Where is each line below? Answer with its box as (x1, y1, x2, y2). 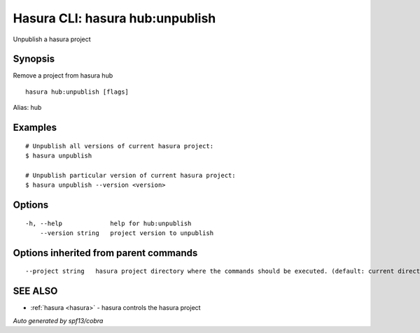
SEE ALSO (13, 285, 58, 297)
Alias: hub (13, 104, 42, 112)
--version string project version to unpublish (39, 229, 213, 237)
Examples (13, 122, 57, 134)
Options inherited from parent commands (13, 247, 198, 259)
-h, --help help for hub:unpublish (25, 219, 192, 227)
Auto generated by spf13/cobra (13, 316, 104, 325)
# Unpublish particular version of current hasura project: (25, 171, 236, 179)
